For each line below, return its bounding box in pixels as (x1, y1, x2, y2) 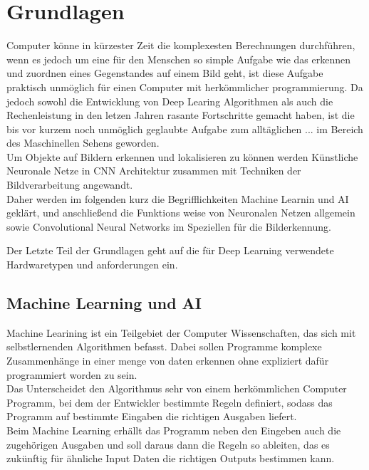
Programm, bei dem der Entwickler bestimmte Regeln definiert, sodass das (6, 395, 333, 409)
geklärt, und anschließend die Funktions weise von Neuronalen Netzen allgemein (6, 205, 355, 220)
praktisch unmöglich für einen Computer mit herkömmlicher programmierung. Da (6, 79, 363, 94)
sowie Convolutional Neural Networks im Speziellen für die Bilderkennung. (6, 219, 331, 234)
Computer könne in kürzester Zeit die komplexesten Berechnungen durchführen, (6, 38, 355, 53)
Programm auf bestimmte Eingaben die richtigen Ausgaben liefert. (6, 409, 297, 424)
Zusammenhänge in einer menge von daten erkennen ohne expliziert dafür (6, 353, 329, 368)
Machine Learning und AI (6, 292, 202, 314)
